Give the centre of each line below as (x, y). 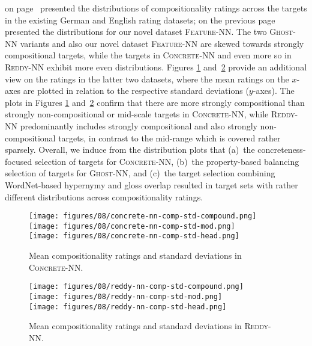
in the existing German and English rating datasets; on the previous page (140, 20)
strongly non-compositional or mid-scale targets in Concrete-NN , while (137, 114)
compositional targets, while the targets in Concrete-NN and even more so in (148, 55)
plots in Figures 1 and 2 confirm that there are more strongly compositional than (155, 102)
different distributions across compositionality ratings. (104, 196)
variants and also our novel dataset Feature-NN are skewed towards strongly (162, 43)
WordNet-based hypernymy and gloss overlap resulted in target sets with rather (151, 184)
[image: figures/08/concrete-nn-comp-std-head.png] (134, 236)
